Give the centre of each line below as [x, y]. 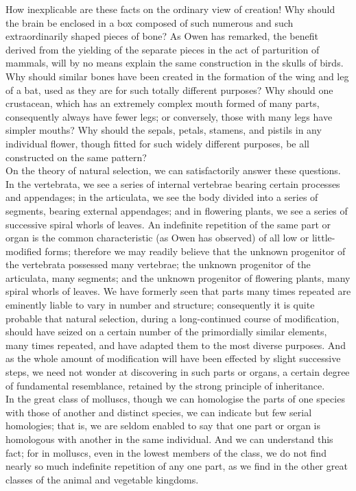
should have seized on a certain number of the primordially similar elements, [166, 332]
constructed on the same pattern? [76, 157]
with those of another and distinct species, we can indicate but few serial [159, 412]
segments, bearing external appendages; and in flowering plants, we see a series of [177, 210]
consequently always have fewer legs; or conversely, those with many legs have [169, 116]
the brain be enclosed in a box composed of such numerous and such [150, 22]
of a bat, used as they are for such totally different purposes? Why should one [169, 89]
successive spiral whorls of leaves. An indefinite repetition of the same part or [168, 224]
